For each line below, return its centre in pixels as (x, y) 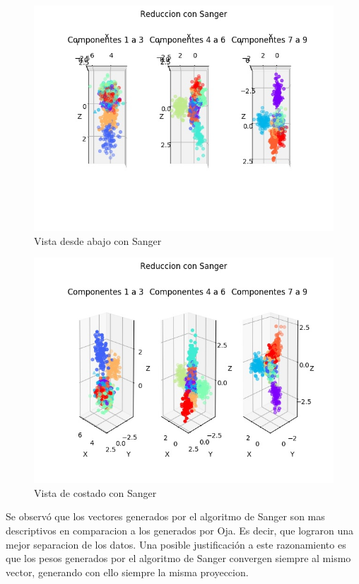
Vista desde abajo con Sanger (98, 240)
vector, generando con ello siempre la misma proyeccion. (127, 572)
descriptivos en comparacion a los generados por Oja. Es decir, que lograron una (180, 530)
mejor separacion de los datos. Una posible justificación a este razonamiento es (176, 544)
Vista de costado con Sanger (95, 492)
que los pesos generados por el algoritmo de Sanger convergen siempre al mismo (178, 558)
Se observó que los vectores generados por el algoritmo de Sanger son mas (165, 516)
